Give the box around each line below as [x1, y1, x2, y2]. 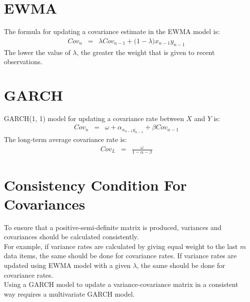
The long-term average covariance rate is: [4, 134, 127, 144]
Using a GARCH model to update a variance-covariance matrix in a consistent [4, 279, 238, 289]
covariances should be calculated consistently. [4, 231, 139, 242]
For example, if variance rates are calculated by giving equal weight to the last [4, 241, 238, 251]
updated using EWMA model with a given [4, 260, 131, 270]
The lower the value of [4, 47, 71, 57]
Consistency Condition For [4, 175, 187, 195]
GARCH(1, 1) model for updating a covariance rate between [4, 113, 184, 123]
